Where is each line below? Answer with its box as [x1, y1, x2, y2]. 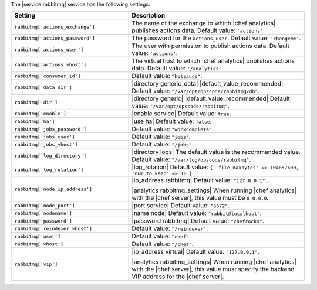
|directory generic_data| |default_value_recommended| [131, 80, 284, 88]
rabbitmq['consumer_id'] [14, 73, 81, 79]
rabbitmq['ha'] [14, 118, 55, 124]
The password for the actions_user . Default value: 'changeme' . [131, 34, 301, 42]
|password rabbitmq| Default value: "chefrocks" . [131, 217, 264, 225]
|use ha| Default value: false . [131, 117, 212, 125]
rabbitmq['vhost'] [14, 241, 64, 247]
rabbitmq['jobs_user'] [14, 134, 76, 140]
